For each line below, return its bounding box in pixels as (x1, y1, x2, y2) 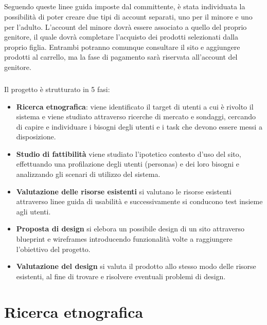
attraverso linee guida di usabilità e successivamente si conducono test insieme (16, 196, 263, 207)
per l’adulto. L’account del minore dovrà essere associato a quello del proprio (4, 21, 247, 32)
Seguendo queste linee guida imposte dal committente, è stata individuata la (4, 1, 245, 12)
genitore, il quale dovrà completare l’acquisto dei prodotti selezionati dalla (4, 31, 238, 42)
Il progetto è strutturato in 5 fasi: (4, 83, 110, 94)
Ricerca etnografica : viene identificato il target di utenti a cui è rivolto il (16, 101, 254, 112)
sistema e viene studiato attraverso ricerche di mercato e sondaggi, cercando (16, 111, 256, 122)
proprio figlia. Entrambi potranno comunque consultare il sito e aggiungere (4, 41, 240, 52)
